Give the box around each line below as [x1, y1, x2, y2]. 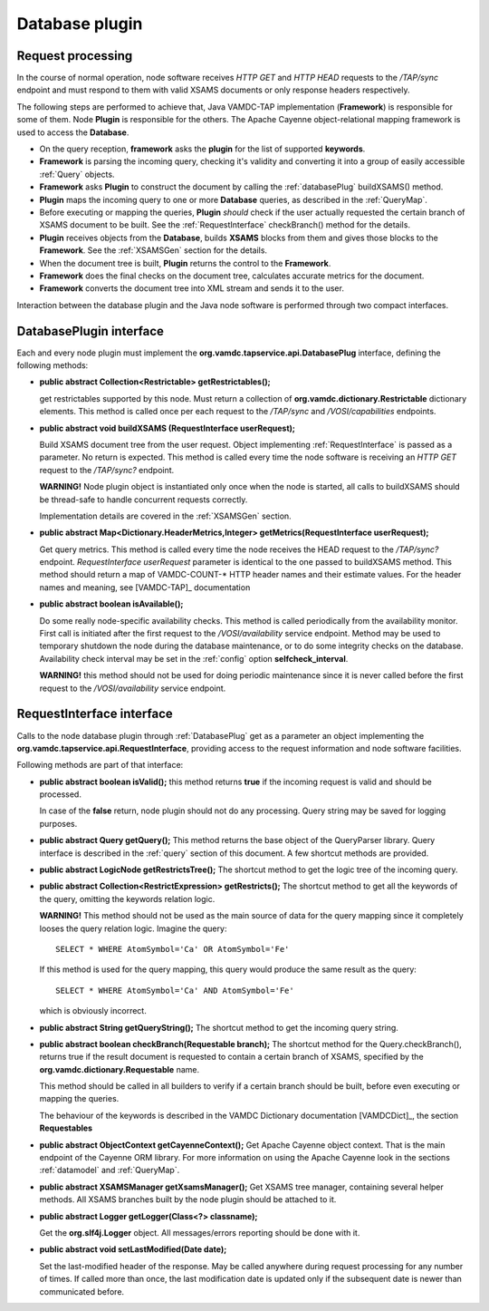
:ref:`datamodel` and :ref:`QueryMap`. [39, 1165, 180, 1176]
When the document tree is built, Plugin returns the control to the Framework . [39, 257, 331, 268]
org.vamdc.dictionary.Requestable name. [39, 1063, 199, 1074]
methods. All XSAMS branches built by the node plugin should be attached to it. [39, 1194, 337, 1205]
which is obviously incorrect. [39, 1005, 147, 1016]
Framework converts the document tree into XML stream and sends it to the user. [39, 283, 344, 294]
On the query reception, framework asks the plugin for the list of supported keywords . [39, 143, 366, 154]
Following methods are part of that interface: [16, 760, 184, 771]
